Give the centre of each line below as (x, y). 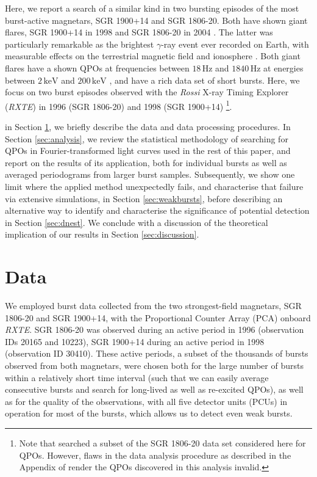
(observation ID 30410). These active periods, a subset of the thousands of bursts (157, 353)
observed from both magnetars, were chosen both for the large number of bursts (154, 366)
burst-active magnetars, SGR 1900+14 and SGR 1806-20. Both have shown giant (156, 20)
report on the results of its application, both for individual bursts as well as (146, 162)
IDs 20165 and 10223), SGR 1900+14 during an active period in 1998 (135, 341)
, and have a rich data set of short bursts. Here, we (205, 80)
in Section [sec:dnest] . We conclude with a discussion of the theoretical (137, 222)
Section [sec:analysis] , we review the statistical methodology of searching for (147, 138)
